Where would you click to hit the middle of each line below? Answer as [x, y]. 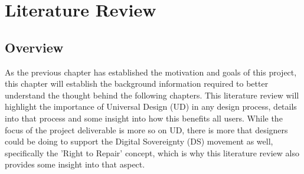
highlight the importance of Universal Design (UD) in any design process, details [151, 106]
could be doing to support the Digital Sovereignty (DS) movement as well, [139, 141]
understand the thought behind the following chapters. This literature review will [152, 95]
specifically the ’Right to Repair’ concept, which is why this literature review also [152, 152]
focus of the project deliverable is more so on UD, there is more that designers [146, 129]
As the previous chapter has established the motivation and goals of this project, [151, 72]
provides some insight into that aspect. [75, 164]
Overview [34, 47]
